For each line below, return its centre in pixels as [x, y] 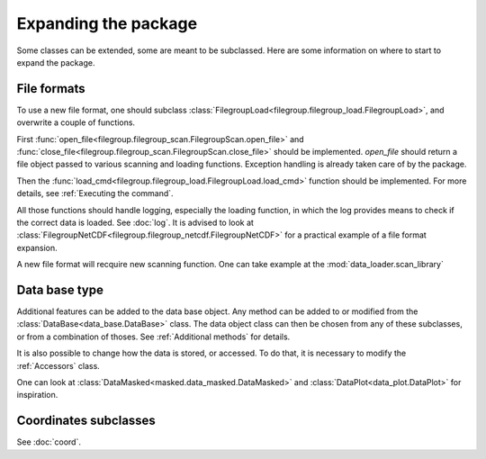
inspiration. [37, 395]
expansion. [37, 247]
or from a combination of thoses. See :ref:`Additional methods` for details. [153, 337]
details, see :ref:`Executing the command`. [95, 193]
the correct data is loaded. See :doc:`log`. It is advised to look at [135, 222]
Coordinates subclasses [86, 421]
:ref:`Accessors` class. [58, 365]
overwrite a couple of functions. [76, 122]
